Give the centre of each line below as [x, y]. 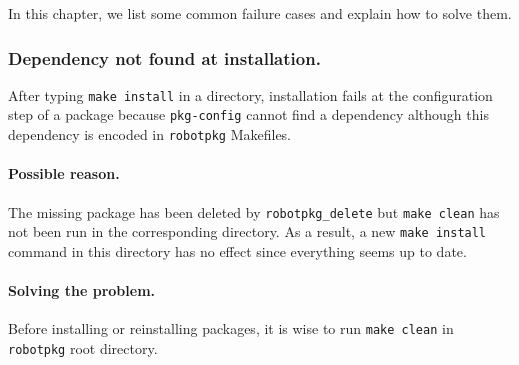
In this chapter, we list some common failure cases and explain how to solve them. [260, 13]
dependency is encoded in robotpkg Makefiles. [150, 134]
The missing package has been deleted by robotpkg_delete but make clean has [254, 211]
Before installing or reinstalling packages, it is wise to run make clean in [231, 328]
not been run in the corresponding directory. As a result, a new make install [247, 231]
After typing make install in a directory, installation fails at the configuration [250, 94]
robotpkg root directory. [83, 347]
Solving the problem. [82, 290]
